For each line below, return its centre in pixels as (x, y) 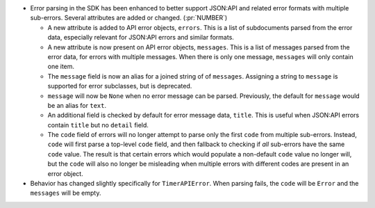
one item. (61, 67)
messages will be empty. (66, 193)
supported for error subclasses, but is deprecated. (120, 86)
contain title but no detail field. (98, 125)
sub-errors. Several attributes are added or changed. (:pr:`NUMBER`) (129, 18)
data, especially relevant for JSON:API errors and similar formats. (141, 38)
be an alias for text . (77, 105)
